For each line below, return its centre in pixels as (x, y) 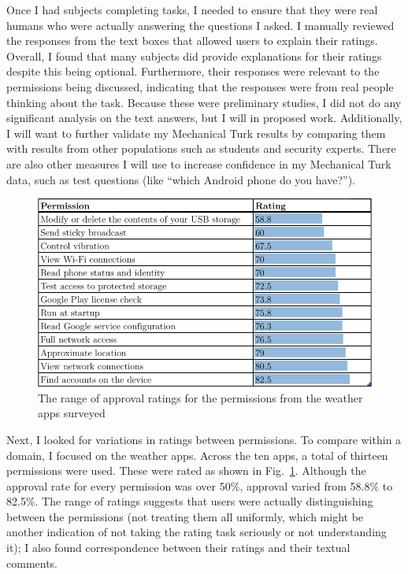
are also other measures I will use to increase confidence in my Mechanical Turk (199, 163)
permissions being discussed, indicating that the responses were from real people (200, 86)
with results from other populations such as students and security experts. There (201, 148)
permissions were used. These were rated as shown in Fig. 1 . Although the (186, 470)
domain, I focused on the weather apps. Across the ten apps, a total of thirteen (197, 455)
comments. (32, 563)
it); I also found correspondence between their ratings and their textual (178, 548)
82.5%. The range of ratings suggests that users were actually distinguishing (190, 501)
